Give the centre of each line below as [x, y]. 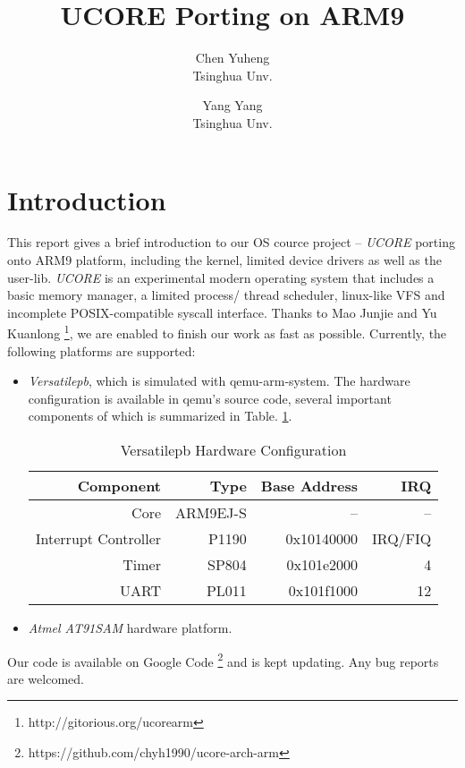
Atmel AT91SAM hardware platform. [130, 628]
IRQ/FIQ [402, 539]
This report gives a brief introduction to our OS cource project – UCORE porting [231, 242]
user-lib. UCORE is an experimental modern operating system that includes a [221, 277]
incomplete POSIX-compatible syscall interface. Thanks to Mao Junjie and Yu [222, 312]
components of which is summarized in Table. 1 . [160, 416]
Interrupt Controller [98, 539]
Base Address [309, 486]
